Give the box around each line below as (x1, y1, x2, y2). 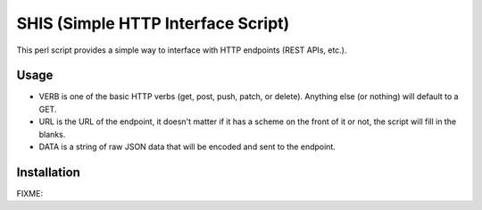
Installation (16, 164, 80, 180)
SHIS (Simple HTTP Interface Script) (16, 13, 290, 33)
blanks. (38, 129, 66, 139)
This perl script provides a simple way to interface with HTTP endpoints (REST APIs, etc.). (16, 45, 347, 55)
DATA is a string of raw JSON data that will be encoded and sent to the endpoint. (38, 141, 337, 152)
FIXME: (16, 188, 44, 198)
